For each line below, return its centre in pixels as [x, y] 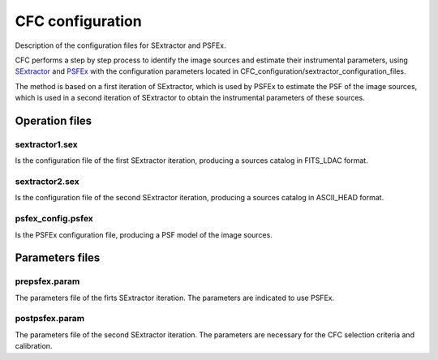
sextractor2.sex [47, 182]
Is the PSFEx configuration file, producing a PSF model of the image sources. [144, 234]
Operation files [54, 120]
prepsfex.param [47, 281]
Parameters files [58, 258]
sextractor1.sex [46, 144]
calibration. [34, 346]
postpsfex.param [50, 319]
